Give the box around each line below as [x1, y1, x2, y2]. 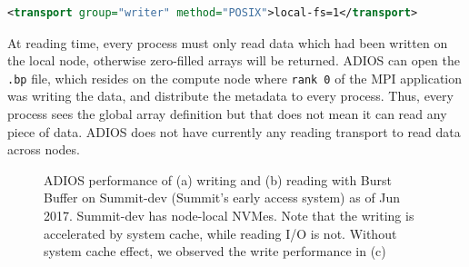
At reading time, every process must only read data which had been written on [7, 33, 448, 52]
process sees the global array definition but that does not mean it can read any [7, 104, 447, 124]
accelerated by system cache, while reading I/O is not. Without [44, 223, 397, 242]
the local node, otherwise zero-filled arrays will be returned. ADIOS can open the [7, 51, 460, 70]
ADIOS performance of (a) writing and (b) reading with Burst [44, 170, 392, 189]
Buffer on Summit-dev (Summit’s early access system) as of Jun [44, 188, 401, 207]
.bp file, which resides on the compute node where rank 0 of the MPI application [7, 68, 463, 87]
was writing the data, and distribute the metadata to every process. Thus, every [7, 86, 454, 105]
